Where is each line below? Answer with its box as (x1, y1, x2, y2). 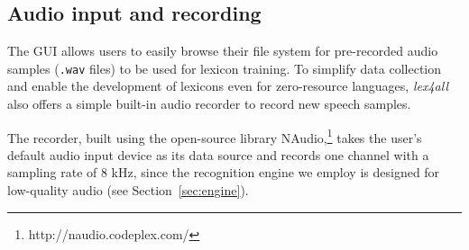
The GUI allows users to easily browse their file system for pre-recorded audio (7, 41, 438, 60)
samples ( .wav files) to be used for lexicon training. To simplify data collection (7, 58, 442, 77)
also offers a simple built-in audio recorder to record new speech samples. (7, 94, 411, 113)
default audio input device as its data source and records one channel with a (7, 145, 429, 164)
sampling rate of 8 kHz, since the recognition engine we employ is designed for (7, 163, 440, 182)
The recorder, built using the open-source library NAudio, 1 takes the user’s (7, 125, 422, 147)
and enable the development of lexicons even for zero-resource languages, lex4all (7, 76, 448, 95)
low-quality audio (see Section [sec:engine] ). (7, 181, 249, 200)
